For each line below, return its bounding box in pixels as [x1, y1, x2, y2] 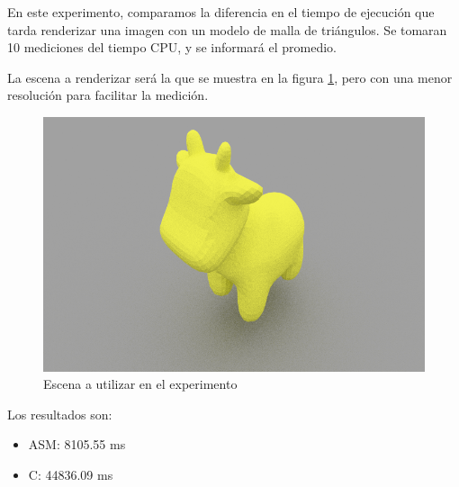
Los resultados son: [7, 404, 112, 423]
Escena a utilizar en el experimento [43, 374, 238, 393]
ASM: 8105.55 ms [28, 435, 126, 454]
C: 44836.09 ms [28, 465, 113, 483]
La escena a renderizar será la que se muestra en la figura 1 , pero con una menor [7, 68, 453, 86]
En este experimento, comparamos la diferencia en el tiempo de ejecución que [7, 3, 435, 21]
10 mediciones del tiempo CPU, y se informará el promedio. [7, 38, 337, 57]
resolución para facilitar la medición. [7, 86, 209, 104]
